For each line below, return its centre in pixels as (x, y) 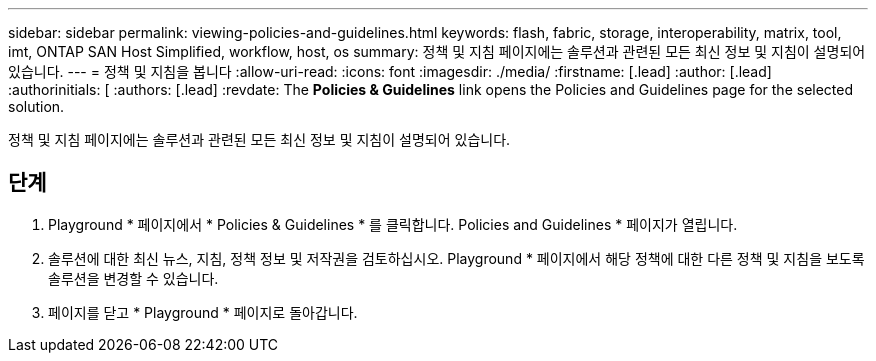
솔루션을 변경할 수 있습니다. (133, 278)
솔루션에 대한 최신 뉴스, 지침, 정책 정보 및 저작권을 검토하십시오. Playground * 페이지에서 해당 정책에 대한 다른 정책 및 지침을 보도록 (456, 258)
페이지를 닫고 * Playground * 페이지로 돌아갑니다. (203, 312)
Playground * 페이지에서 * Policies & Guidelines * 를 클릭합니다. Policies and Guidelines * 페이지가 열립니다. (393, 224)
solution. (36, 106)
